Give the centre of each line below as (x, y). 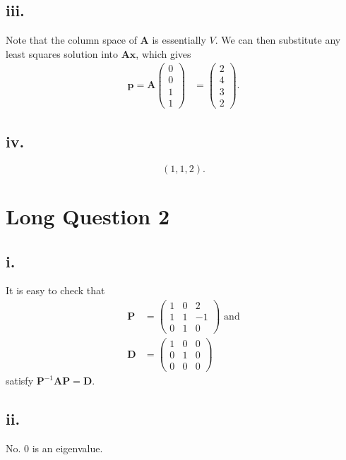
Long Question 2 (88, 216)
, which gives (163, 53)
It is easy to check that (55, 290)
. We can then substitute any (278, 40)
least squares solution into (62, 53)
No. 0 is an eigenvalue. (54, 448)
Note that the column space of (71, 40)
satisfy (20, 381)
